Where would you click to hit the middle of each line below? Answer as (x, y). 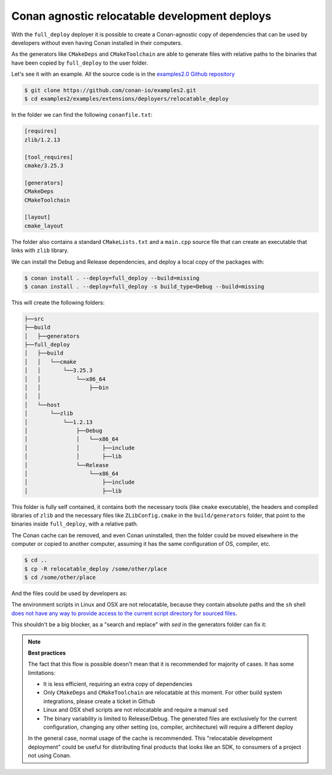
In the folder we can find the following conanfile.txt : (82, 115)
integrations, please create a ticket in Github (99, 701)
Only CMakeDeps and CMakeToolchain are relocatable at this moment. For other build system (163, 693)
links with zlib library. (40, 250)
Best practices (47, 653)
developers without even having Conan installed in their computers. (97, 42)
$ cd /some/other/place (60, 577)
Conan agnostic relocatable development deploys (141, 16)
